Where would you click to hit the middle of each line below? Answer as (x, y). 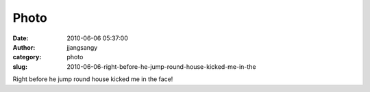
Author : (24, 47)
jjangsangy (82, 47)
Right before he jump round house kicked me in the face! (93, 79)
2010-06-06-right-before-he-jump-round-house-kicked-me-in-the (161, 66)
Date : (21, 38)
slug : (20, 66)
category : (27, 57)
